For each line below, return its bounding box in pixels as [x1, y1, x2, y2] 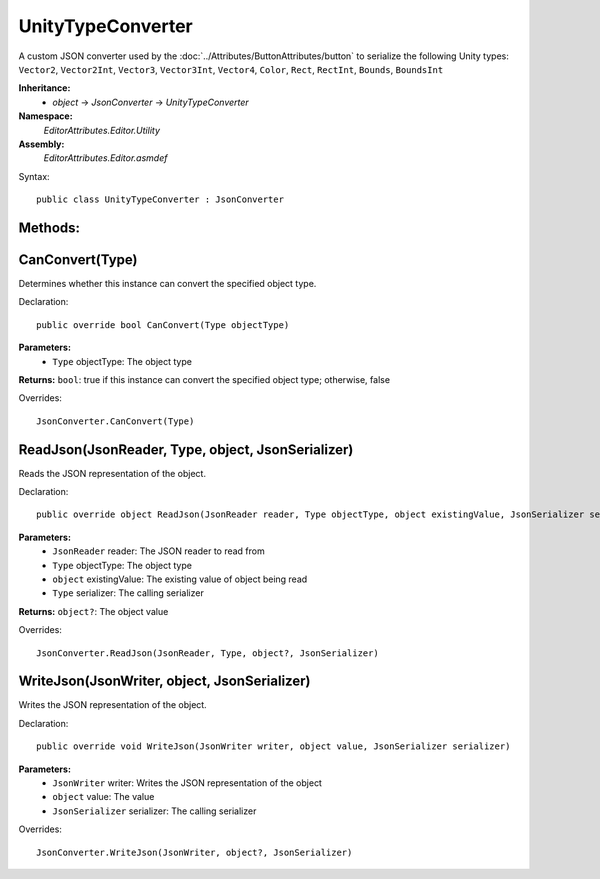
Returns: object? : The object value [18, 605, 169, 617]
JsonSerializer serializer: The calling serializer [52, 805, 257, 817]
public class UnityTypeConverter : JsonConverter [36, 194, 285, 205]
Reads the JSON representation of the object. [18, 467, 207, 479]
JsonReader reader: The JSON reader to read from [52, 545, 265, 557]
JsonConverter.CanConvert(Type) [36, 415, 195, 427]
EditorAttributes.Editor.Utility [43, 124, 160, 136]
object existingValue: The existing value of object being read [52, 573, 308, 585]
